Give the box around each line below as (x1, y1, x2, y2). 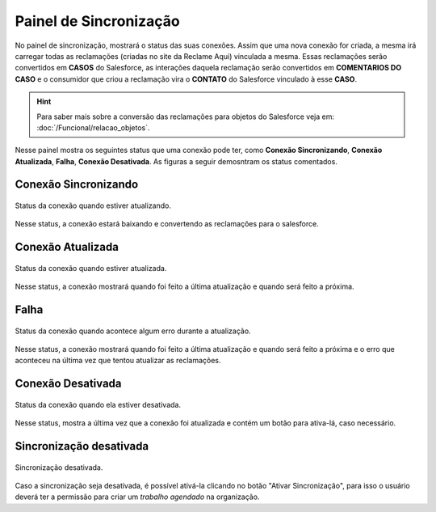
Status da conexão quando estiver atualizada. (15, 263, 167, 273)
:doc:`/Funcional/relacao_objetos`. (36, 122, 150, 133)
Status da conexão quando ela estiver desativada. (15, 400, 182, 409)
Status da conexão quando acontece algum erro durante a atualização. (15, 326, 251, 336)
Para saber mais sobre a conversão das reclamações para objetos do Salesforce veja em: (36, 112, 335, 121)
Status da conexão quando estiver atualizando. (15, 201, 171, 210)
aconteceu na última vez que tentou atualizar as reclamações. (15, 356, 221, 366)
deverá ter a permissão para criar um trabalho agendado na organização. (15, 492, 260, 501)
